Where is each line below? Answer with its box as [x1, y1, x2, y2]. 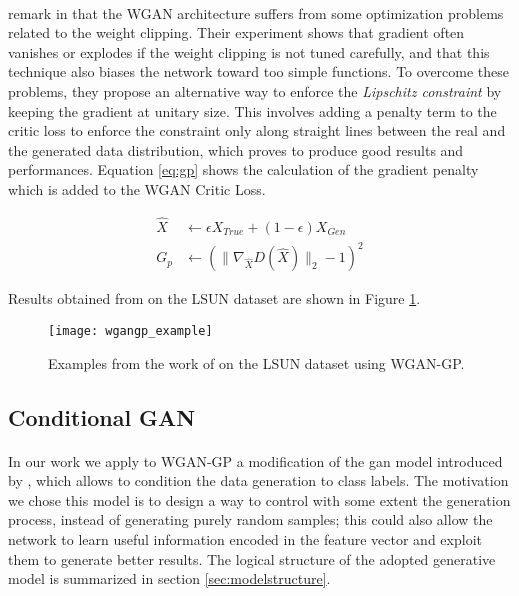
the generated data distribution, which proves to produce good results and [8, 139, 464, 160]
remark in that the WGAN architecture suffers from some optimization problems [8, 2, 504, 23]
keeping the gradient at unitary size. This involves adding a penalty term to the [8, 100, 497, 121]
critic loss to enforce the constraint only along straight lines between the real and [8, 120, 506, 141]
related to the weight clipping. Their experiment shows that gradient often [8, 22, 465, 43]
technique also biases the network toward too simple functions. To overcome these [8, 61, 510, 82]
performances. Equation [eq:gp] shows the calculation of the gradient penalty [8, 159, 479, 180]
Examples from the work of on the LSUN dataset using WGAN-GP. [48, 352, 465, 373]
